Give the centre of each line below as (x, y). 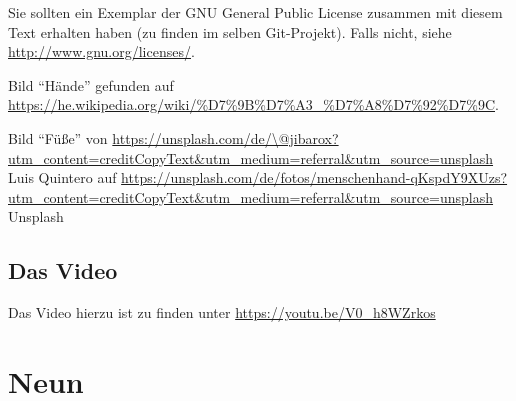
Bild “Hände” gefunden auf (91, 84)
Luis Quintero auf (62, 177)
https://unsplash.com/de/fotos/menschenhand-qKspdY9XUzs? (314, 177)
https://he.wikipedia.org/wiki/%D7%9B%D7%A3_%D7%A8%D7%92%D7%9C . (253, 104)
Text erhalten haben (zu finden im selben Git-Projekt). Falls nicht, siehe (230, 31)
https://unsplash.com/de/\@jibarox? (225, 137)
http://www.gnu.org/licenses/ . (101, 51)
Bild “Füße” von (58, 137)
